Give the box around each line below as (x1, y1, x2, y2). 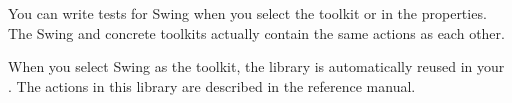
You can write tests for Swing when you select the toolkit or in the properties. (8, 3, 487, 23)
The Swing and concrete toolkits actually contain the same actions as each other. (8, 22, 505, 43)
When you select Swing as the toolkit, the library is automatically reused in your (8, 56, 505, 77)
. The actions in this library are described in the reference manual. (8, 75, 416, 96)
